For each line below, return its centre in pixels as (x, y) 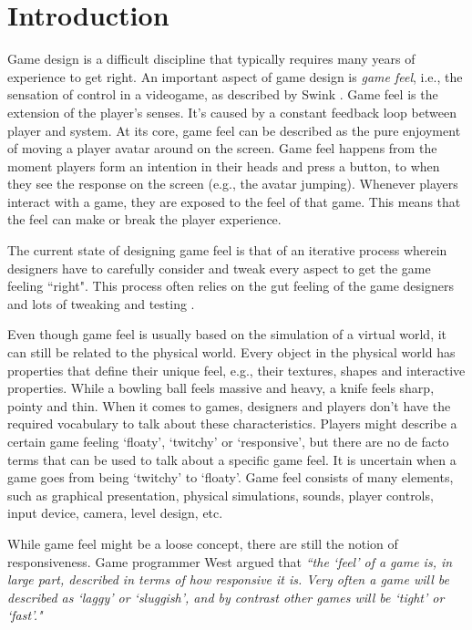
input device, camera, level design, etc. (115, 513)
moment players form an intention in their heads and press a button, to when (224, 165)
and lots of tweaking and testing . (101, 303)
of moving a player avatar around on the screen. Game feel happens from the (222, 148)
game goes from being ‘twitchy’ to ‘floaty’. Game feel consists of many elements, (231, 477)
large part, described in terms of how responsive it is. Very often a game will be (228, 579)
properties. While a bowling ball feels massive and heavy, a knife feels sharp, (221, 388)
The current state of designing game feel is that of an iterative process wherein (227, 250)
